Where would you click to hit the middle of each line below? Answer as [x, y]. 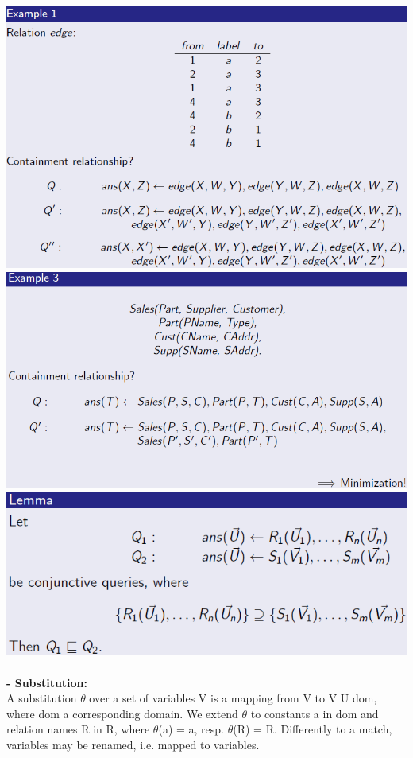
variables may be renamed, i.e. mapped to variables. [133, 745]
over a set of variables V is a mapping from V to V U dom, [233, 698]
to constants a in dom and [315, 713]
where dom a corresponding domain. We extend [122, 713]
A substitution [42, 698]
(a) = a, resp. [191, 729]
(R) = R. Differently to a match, [313, 729]
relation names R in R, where [78, 729]
